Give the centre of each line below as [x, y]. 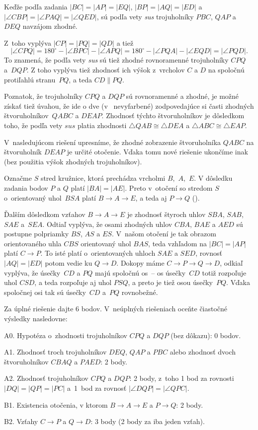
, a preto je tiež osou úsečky [171, 282]
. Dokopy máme [140, 263]
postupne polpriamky [37, 234]
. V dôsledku [213, 178]
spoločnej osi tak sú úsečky [45, 292]
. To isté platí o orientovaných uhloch [98, 253]
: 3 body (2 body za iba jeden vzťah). [148, 421]
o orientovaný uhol [33, 197]
